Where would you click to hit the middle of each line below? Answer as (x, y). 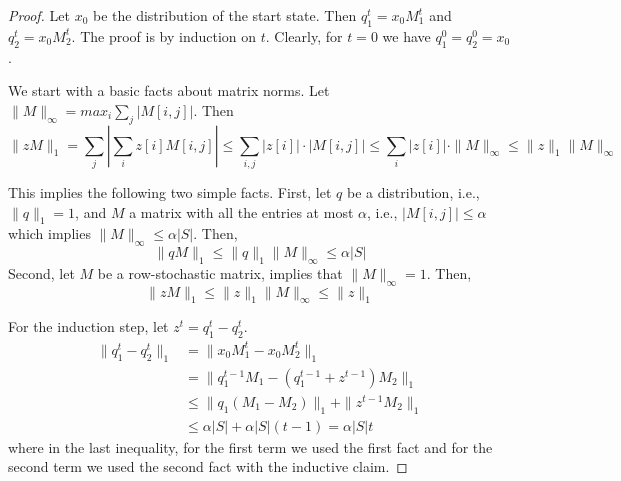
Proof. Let (39, 15)
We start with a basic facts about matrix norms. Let (169, 90)
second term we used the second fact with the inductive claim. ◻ (208, 466)
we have (406, 35)
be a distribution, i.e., (413, 191)
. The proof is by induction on (164, 35)
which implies (49, 233)
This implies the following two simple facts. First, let (170, 191)
